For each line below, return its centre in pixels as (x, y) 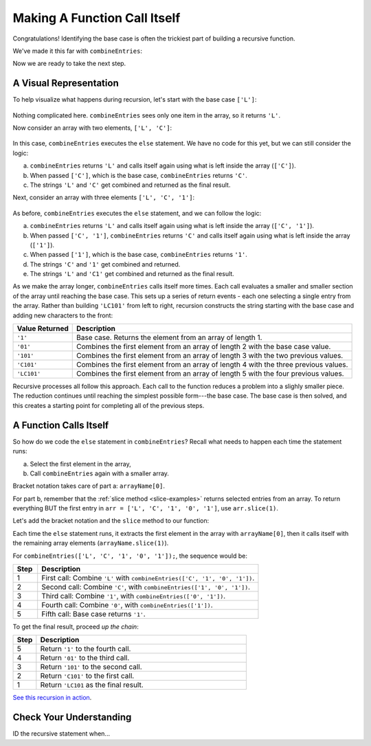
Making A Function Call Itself (97, 18)
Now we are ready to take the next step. (69, 64)
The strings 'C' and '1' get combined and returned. (105, 264)
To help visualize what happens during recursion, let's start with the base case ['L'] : (135, 100)
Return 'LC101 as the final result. (92, 685)
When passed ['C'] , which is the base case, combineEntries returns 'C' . (138, 175)
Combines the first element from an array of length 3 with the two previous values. (210, 356)
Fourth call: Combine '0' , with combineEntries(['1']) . (127, 605)
